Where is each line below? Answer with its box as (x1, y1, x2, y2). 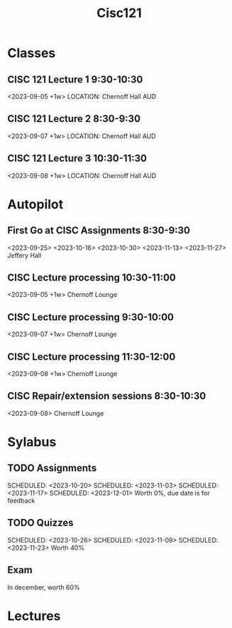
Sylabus (7, 434, 57, 450)
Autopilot (7, 196, 64, 212)
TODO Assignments (7, 462, 97, 474)
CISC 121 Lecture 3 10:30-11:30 (7, 152, 148, 164)
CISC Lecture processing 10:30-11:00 (7, 272, 176, 284)
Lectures (7, 607, 61, 624)
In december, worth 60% (7, 582, 80, 592)
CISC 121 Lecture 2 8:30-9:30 (7, 112, 140, 125)
